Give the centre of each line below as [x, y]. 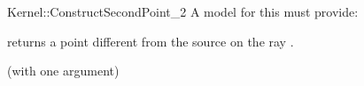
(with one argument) [63, 71]
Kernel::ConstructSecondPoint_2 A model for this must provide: [183, 11]
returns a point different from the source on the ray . [151, 41]
